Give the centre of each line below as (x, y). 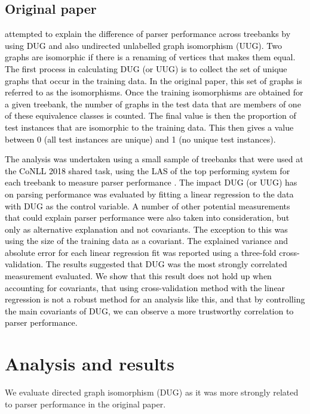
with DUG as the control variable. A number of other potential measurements (148, 206)
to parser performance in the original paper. (85, 404)
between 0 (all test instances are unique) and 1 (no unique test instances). (140, 139)
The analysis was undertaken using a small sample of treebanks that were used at (154, 159)
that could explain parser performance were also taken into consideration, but (147, 217)
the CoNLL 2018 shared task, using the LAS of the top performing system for (148, 170)
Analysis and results (90, 364)
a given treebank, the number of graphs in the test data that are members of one (153, 103)
